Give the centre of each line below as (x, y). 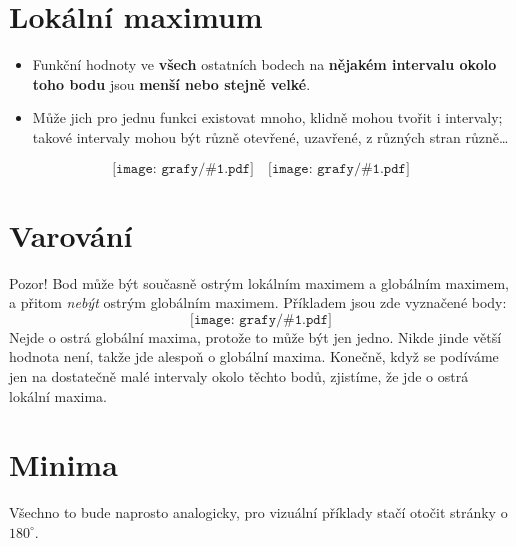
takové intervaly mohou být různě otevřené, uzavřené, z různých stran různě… (270, 136)
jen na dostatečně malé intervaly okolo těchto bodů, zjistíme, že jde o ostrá (239, 376)
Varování (71, 234)
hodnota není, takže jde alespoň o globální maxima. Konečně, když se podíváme (254, 356)
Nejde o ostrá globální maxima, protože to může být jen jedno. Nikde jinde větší (255, 336)
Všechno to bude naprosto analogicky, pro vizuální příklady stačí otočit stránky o (258, 512)
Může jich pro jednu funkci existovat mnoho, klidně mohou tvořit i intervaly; (267, 117)
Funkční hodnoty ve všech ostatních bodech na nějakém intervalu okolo (264, 64)
